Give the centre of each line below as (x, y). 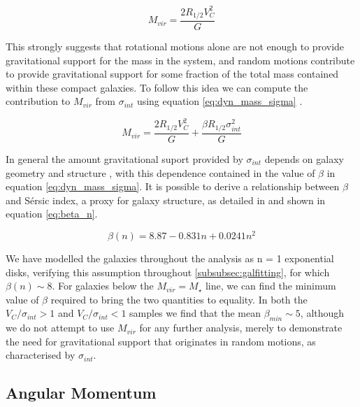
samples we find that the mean (195, 313)
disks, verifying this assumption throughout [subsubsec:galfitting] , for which (168, 272)
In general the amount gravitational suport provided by (124, 158)
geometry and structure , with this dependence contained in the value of (160, 172)
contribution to (38, 101)
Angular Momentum (81, 393)
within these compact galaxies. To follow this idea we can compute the (157, 87)
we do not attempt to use (60, 328)
